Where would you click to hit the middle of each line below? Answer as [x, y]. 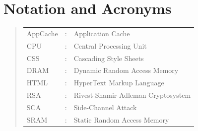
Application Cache [102, 33]
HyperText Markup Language [119, 83]
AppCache [42, 33]
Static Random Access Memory [121, 119]
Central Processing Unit [110, 45]
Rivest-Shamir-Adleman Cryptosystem [132, 95]
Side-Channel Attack [105, 107]
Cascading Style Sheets [109, 58]
